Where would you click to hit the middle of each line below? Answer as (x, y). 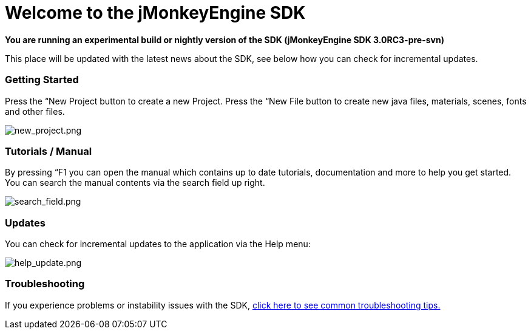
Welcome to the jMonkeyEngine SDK (155, 13)
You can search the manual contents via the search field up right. (135, 183)
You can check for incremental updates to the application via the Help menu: (158, 244)
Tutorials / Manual (49, 151)
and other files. (35, 111)
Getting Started (42, 80)
